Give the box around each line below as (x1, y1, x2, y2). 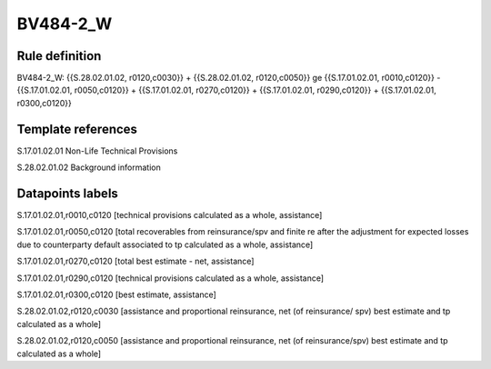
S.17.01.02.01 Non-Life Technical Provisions (16, 145, 178, 156)
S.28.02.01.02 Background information (16, 162, 161, 173)
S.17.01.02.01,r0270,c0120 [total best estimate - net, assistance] (16, 255, 255, 267)
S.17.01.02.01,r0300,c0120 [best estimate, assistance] (16, 289, 217, 300)
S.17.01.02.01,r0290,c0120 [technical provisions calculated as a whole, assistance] (16, 273, 325, 284)
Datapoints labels (16, 185, 118, 201)
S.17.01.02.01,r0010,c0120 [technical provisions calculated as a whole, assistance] (16, 210, 323, 221)
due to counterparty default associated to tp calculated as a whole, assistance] (16, 239, 314, 250)
